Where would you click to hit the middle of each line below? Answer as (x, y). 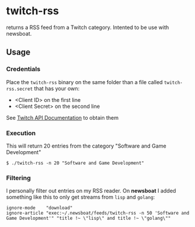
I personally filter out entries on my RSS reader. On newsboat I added (91, 191)
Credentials (23, 69)
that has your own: (57, 88)
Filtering (18, 178)
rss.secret (20, 89)
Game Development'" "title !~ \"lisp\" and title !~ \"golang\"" (88, 218)
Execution (21, 133)
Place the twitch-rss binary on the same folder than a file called (84, 82)
